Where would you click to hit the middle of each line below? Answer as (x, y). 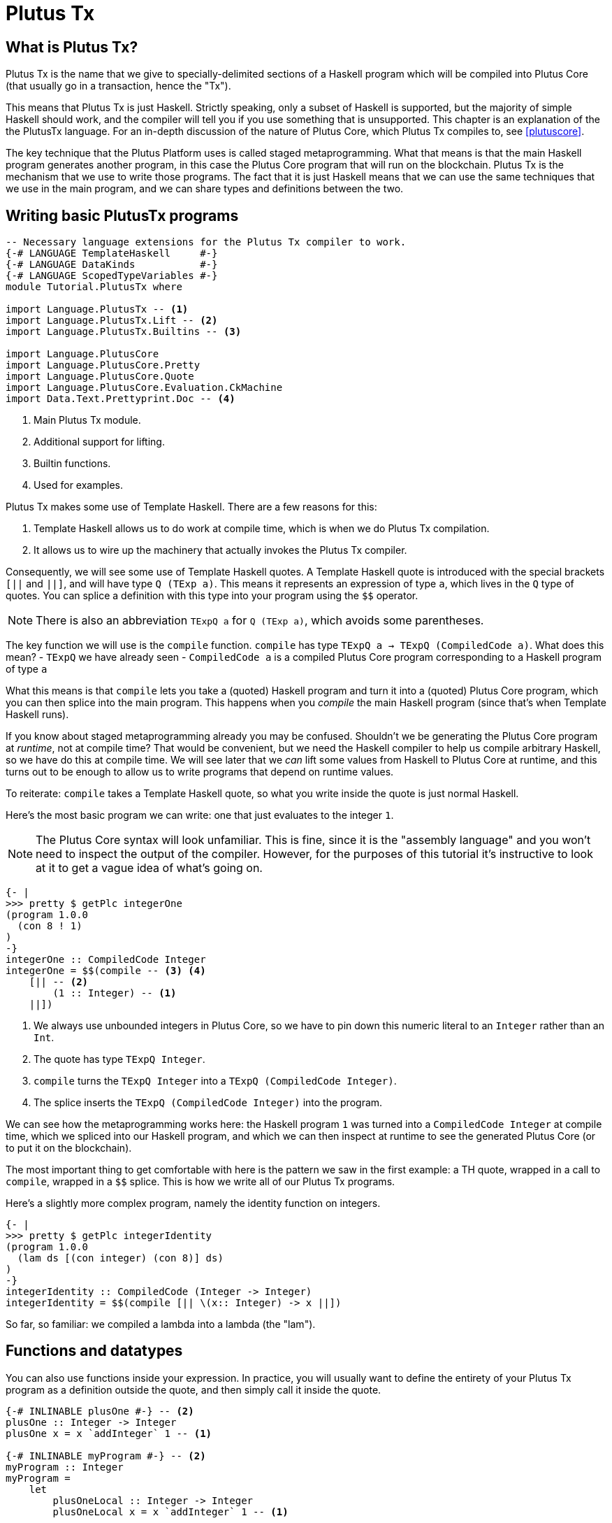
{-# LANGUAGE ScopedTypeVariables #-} (112, 276)
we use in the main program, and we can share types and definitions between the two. (205, 189)
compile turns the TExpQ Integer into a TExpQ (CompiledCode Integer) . (215, 1081)
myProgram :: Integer (65, 1467)
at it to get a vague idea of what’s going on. (149, 868)
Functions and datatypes (94, 1351)
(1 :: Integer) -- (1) (115, 993)
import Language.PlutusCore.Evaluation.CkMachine (144, 388)
